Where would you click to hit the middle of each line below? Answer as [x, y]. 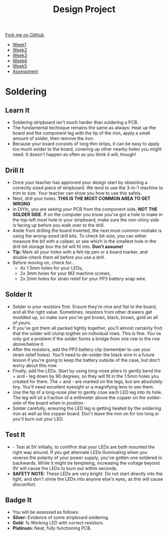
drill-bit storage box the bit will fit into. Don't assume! [68, 247]
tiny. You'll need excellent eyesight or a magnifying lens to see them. [83, 387]
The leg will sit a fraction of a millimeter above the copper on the [79, 397]
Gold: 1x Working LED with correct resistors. [58, 523]
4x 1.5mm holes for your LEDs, [51, 268]
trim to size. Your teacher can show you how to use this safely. [77, 193]
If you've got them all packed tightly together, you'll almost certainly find [87, 328]
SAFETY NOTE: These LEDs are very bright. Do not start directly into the [88, 474]
